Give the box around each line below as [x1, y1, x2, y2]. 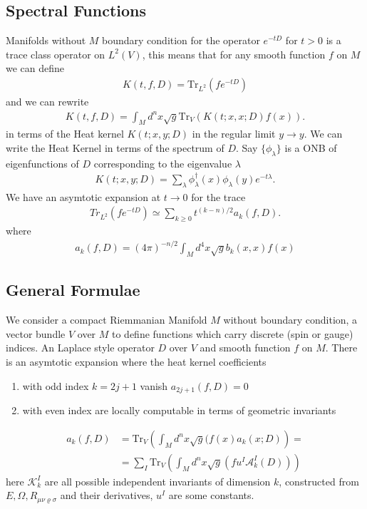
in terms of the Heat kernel [6, 126, 124, 141]
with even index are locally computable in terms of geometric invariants [22, 403, 336, 418]
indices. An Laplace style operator [6, 340, 155, 355]
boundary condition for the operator [102, 33, 260, 48]
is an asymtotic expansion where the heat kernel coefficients [6, 354, 267, 369]
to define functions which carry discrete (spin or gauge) [112, 326, 353, 341]
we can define [6, 61, 65, 76]
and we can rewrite [6, 94, 89, 109]
